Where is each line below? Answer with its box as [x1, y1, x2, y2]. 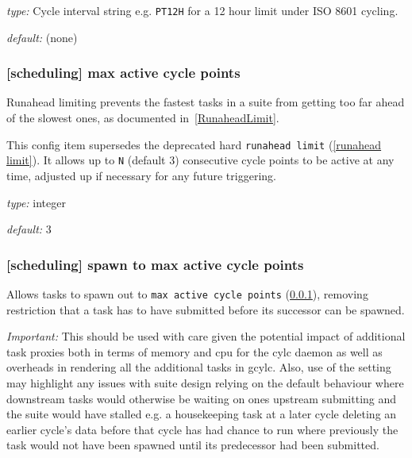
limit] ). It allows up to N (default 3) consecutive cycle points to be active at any [6, 152, 395, 168]
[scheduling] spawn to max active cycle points [6, 254, 304, 274]
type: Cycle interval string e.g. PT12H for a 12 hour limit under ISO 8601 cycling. [6, 2, 399, 18]
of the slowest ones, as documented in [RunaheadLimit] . [6, 110, 279, 126]
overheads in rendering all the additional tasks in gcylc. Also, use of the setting [6, 359, 391, 375]
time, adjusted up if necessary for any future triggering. [6, 167, 276, 183]
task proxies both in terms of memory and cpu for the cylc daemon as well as [6, 343, 383, 360]
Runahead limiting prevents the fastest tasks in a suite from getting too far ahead [6, 94, 405, 110]
